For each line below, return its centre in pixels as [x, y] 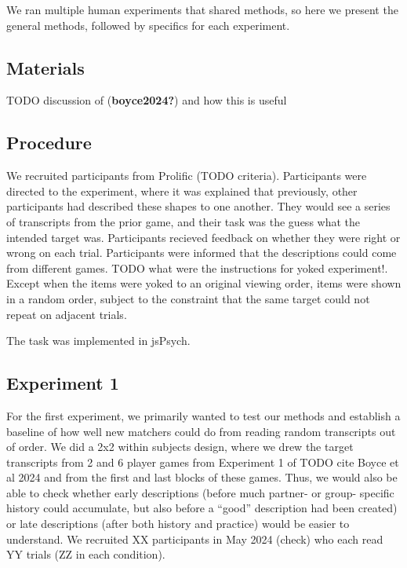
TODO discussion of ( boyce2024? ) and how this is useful [147, 100]
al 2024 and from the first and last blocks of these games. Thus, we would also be [202, 477]
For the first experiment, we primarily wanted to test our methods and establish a [203, 415]
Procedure [49, 143]
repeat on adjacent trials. [67, 314]
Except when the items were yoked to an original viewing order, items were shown [204, 283]
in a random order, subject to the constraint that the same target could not [188, 298]
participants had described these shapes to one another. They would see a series [198, 206]
